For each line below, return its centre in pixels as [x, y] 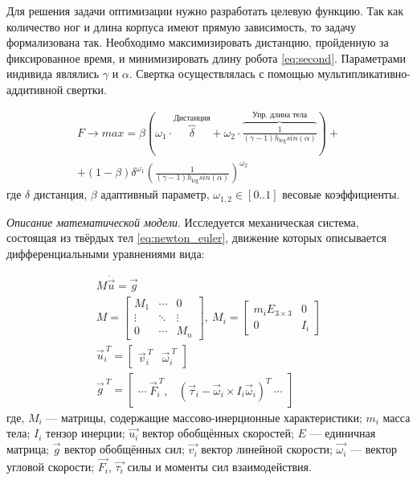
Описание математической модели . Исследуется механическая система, [183, 222]
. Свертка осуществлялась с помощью [221, 74]
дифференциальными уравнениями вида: [106, 253]
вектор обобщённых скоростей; [218, 433]
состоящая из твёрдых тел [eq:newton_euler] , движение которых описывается [196, 238]
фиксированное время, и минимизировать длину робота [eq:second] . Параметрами [206, 57]
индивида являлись [53, 74]
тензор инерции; [86, 433]
